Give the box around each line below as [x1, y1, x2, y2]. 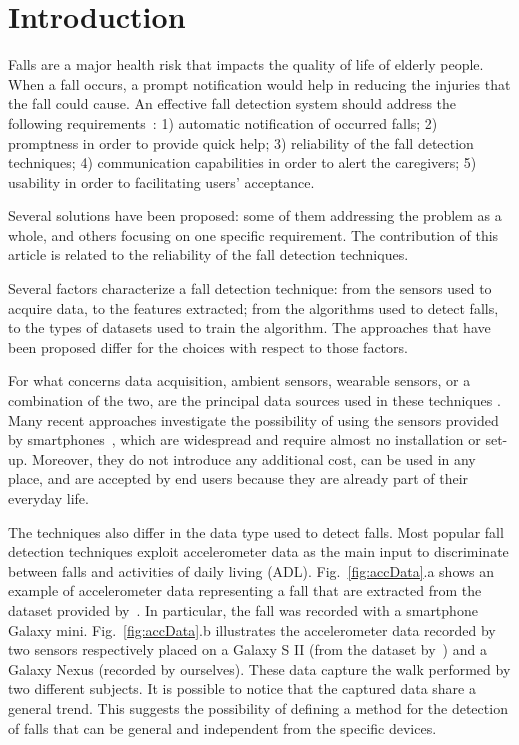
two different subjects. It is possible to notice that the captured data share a [8, 678, 476, 699]
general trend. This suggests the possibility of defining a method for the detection [8, 697, 508, 718]
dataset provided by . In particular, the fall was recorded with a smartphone [8, 599, 478, 620]
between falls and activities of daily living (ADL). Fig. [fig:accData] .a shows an [8, 560, 495, 581]
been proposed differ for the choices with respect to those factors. [8, 336, 408, 357]
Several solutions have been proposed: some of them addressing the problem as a [8, 205, 502, 226]
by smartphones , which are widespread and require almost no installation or [8, 429, 481, 450]
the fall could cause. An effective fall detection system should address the [8, 93, 457, 114]
